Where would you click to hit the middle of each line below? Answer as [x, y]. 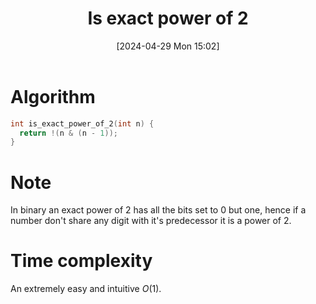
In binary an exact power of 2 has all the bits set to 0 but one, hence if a [158, 210]
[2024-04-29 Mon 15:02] [168, 46]
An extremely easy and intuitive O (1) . [86, 289]
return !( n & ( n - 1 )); [68, 133]
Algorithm [53, 96]
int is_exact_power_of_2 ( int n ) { [82, 123]
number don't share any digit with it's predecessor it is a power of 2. [151, 221]
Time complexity [81, 261]
